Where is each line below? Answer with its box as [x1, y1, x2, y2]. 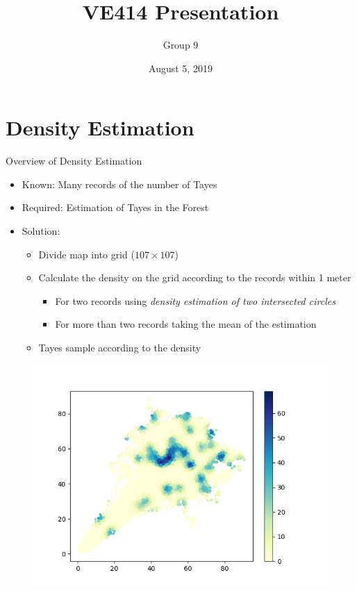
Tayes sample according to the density [38, 340, 201, 354]
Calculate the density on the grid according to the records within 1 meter [38, 270, 351, 285]
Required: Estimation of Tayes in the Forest [22, 200, 209, 215]
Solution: [22, 224, 60, 238]
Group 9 [163, 38, 199, 52]
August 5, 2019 [149, 60, 213, 75]
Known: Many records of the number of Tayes [22, 176, 217, 191]
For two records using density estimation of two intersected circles [55, 293, 335, 308]
